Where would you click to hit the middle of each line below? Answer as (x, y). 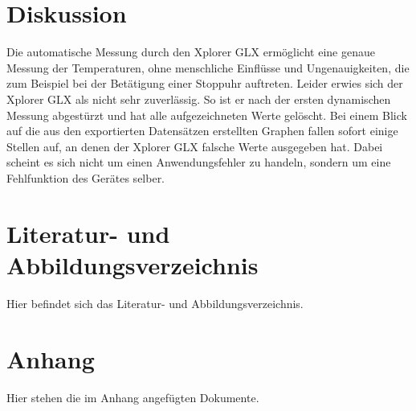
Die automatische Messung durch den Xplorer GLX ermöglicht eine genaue (191, 52)
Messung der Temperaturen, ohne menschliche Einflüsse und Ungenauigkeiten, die (208, 67)
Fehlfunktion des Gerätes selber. (86, 177)
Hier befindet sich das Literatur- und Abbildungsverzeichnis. (155, 303)
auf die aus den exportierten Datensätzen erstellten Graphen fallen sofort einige (202, 131)
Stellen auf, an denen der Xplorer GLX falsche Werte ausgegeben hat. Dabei (195, 146)
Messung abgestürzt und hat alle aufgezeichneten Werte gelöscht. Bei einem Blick (207, 115)
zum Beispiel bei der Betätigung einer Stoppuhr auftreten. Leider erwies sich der (205, 83)
